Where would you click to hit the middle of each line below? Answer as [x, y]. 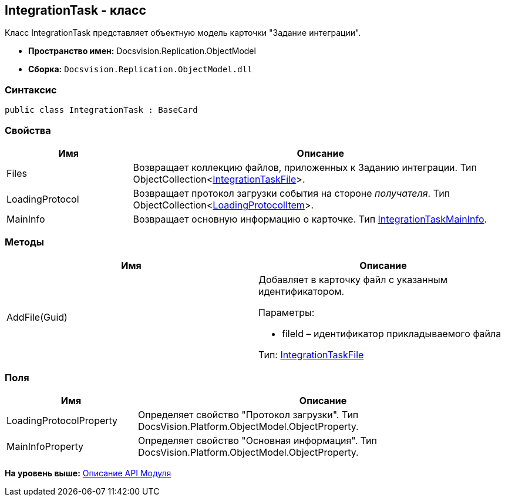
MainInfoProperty [45, 447]
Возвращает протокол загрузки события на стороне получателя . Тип [292, 193]
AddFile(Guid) [37, 317]
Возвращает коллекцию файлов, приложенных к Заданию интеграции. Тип [305, 167]
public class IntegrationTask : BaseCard [101, 110]
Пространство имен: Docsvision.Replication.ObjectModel [142, 51]
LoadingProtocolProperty [62, 421]
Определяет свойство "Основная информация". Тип [257, 441]
